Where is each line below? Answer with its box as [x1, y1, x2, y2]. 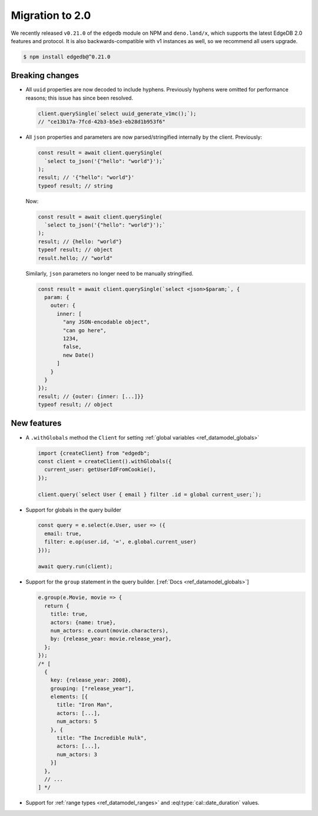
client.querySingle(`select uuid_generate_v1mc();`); [38, 110, 197, 117]
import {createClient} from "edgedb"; [38, 450, 150, 457]
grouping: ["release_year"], [50, 685, 135, 692]
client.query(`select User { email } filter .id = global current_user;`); [38, 491, 262, 498]
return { [44, 602, 69, 609]
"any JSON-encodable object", [62, 319, 150, 326]
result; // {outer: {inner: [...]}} [38, 393, 144, 399]
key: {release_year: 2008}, [50, 677, 132, 684]
